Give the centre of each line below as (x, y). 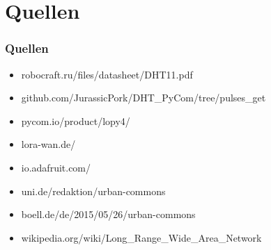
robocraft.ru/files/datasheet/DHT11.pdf (107, 74)
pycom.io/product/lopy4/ (76, 120)
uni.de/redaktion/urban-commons (93, 191)
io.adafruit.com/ (56, 167)
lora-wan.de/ (48, 144)
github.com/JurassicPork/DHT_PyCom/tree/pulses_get (144, 98)
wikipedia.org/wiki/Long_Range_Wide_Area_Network (141, 237)
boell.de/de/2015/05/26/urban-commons (108, 214)
